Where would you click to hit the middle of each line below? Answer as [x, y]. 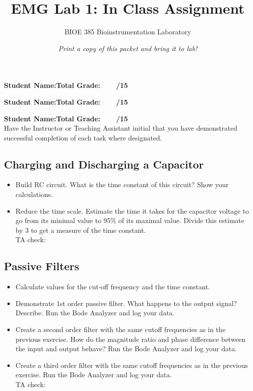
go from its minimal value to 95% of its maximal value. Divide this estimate [130, 220]
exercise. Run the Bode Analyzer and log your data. [94, 375]
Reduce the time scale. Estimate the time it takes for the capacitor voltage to [132, 210]
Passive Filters [42, 266]
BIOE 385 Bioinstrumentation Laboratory [128, 32]
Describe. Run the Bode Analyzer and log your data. [95, 313]
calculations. [34, 194]
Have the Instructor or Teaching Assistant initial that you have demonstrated [121, 128]
